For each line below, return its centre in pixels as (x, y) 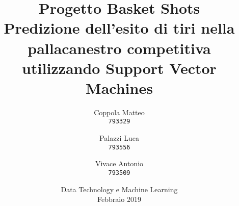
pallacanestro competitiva (119, 48)
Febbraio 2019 (119, 199)
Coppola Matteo (119, 112)
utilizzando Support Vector (119, 68)
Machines (119, 87)
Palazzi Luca (119, 138)
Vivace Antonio (119, 163)
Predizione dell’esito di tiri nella (119, 28)
